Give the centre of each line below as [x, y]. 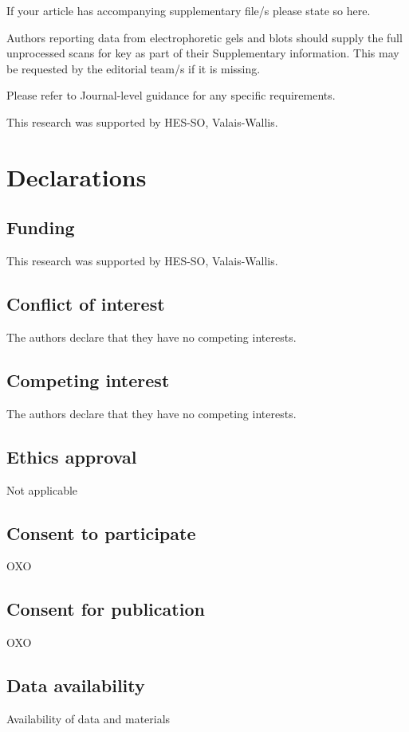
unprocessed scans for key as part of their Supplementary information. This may [203, 53]
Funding [41, 227]
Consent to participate [101, 532]
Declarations [77, 176]
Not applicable [42, 489]
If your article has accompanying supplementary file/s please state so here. [189, 10]
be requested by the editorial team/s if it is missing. [134, 68]
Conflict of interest [86, 304]
